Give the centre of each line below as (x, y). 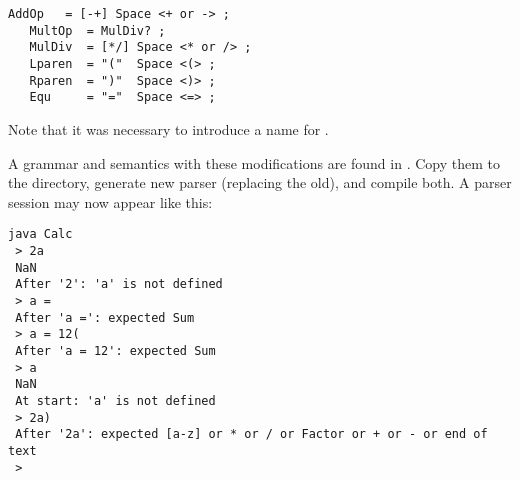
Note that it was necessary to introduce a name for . (168, 128)
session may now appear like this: (110, 201)
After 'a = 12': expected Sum (115, 350)
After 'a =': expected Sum (105, 317)
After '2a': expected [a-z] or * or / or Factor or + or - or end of (251, 434)
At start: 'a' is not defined (115, 400)
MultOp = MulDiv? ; (97, 30)
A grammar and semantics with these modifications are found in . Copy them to (254, 162)
